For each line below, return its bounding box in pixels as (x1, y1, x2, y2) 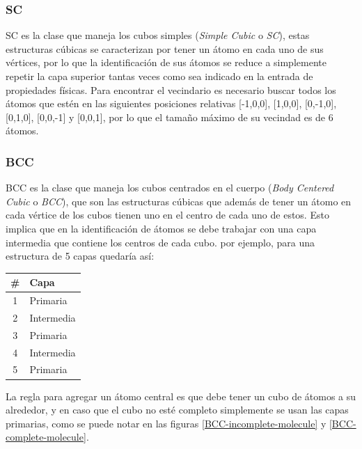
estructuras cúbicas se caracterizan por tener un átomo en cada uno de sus (6, 41, 324, 56)
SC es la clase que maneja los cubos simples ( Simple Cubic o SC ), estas (6, 28, 310, 42)
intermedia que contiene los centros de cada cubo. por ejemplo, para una (6, 235, 315, 249)
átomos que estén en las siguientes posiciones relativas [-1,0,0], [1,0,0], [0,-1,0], (6, 96, 337, 111)
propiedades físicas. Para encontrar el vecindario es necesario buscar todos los (6, 82, 336, 97)
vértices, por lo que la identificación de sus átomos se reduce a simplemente (6, 55, 326, 70)
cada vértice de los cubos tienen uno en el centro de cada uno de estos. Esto (6, 207, 329, 222)
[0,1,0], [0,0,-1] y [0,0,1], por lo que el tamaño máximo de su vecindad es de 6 (6, 109, 333, 124)
